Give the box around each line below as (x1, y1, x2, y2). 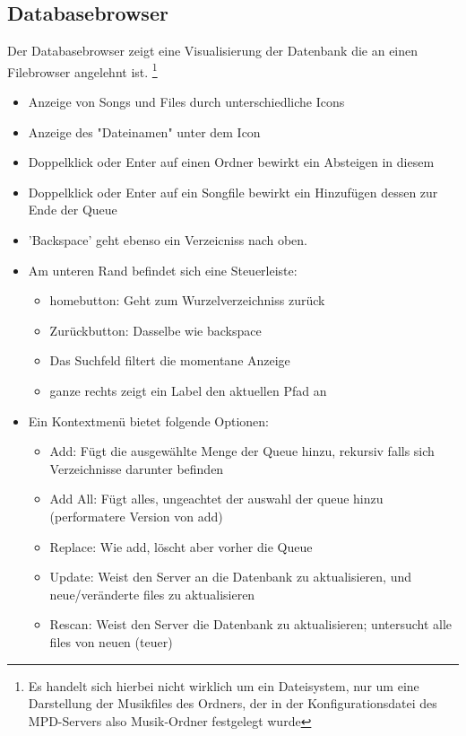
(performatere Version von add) (49, 506, 223, 525)
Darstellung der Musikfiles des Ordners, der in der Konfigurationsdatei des (28, 694, 437, 713)
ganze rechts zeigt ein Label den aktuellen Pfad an (49, 381, 327, 399)
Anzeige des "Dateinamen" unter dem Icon (28, 122, 261, 141)
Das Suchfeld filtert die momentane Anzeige (49, 351, 290, 370)
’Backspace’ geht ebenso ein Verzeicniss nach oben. (28, 231, 308, 250)
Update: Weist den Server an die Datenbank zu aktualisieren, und (49, 567, 411, 586)
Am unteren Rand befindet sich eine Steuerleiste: (28, 260, 298, 279)
